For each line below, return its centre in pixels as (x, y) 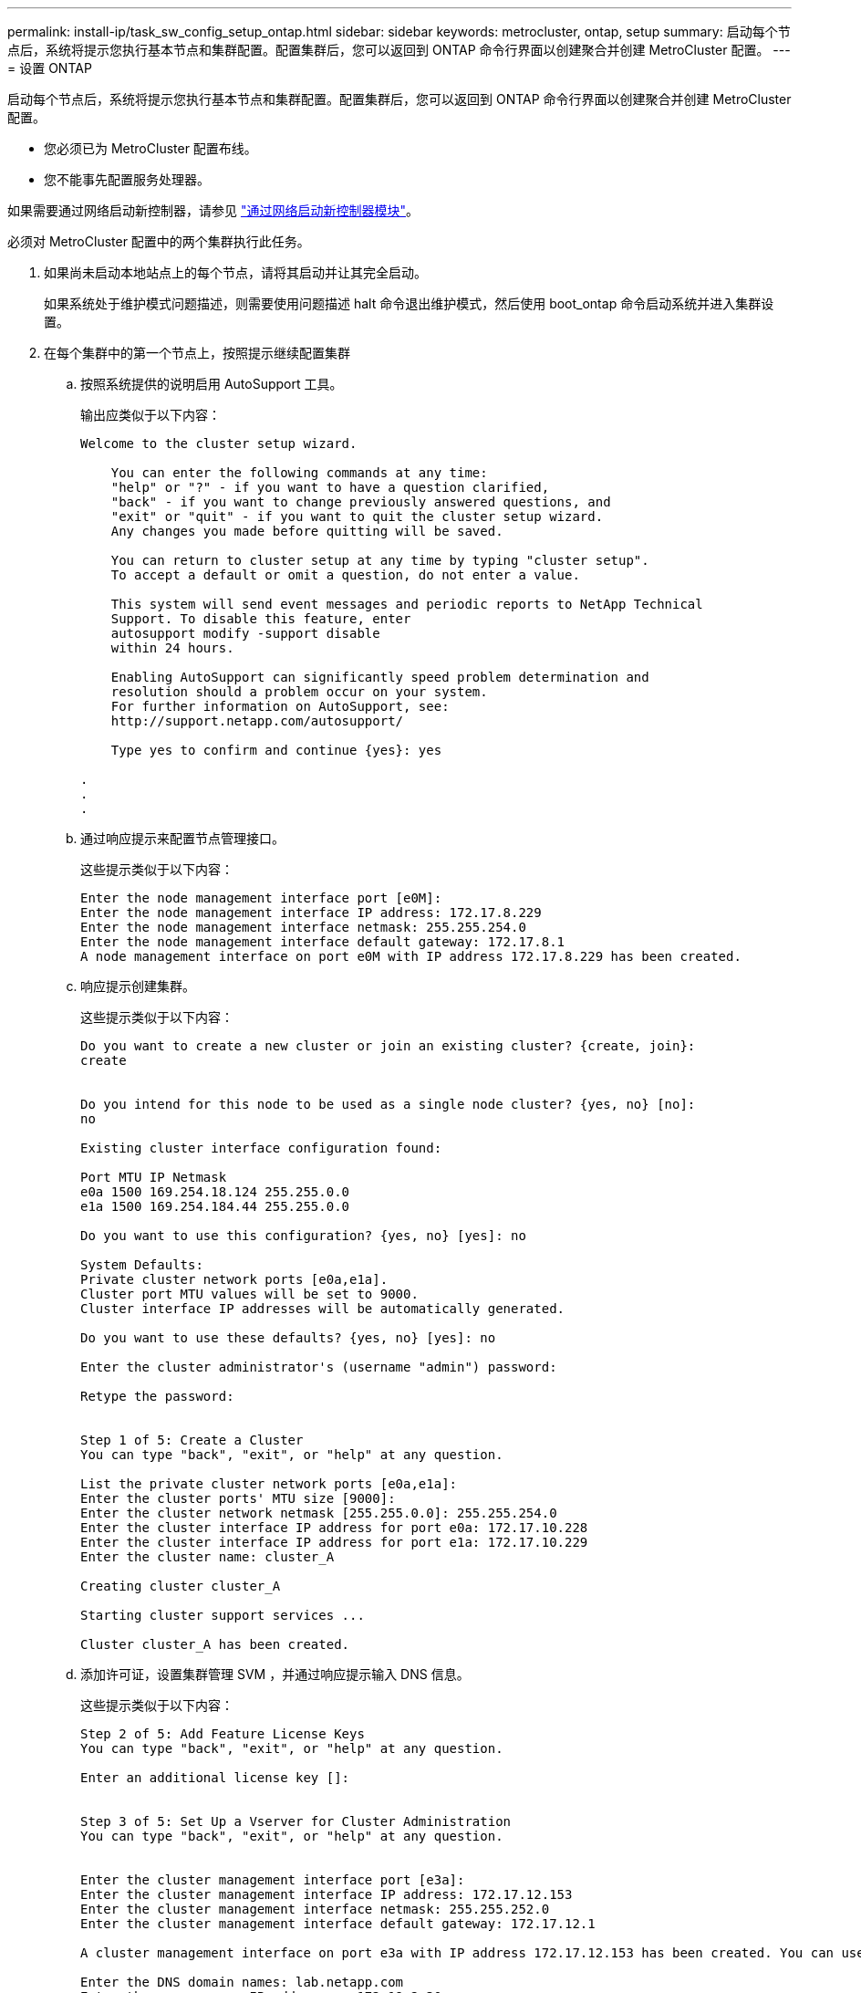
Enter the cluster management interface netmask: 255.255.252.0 (315, 1909)
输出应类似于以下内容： (150, 415)
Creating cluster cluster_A (181, 1586)
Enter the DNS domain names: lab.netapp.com (242, 1982)
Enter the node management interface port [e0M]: (261, 898)
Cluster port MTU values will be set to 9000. (249, 1294)
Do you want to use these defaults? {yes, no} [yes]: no (288, 1338)
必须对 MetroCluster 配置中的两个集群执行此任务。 (159, 241)
